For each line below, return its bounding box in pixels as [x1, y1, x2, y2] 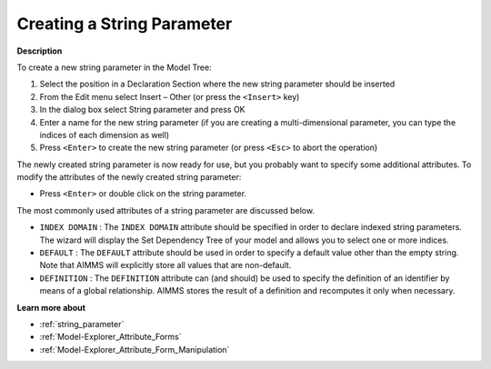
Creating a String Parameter [16, 14, 233, 34]
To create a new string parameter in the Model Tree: [16, 62, 213, 73]
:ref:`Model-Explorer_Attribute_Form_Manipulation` [39, 344, 230, 354]
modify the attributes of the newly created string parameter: [16, 172, 242, 183]
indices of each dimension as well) [39, 129, 170, 140]
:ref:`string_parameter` [39, 318, 125, 329]
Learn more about [16, 302, 86, 313]
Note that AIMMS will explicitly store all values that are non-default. [39, 260, 292, 271]
